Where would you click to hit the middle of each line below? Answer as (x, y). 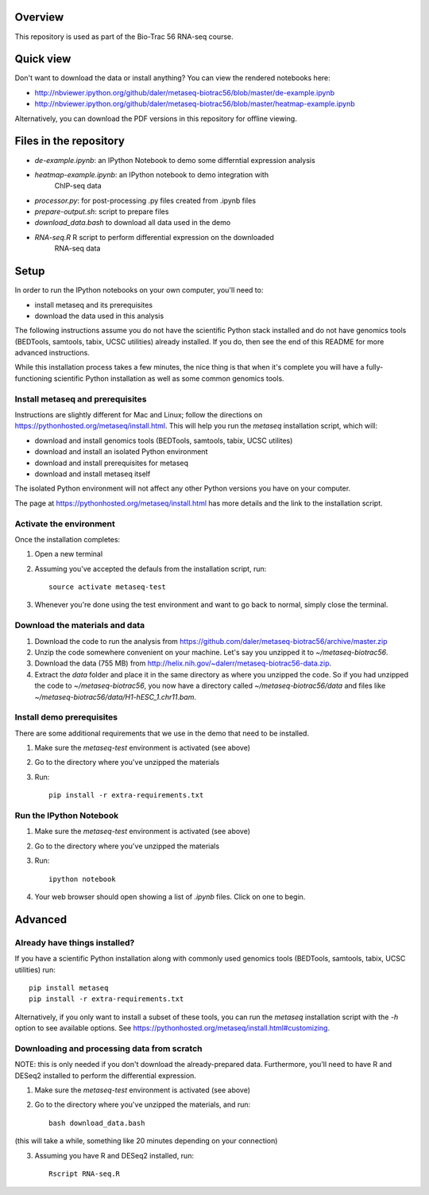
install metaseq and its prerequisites (94, 305)
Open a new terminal (69, 554)
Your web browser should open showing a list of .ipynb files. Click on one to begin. (170, 896)
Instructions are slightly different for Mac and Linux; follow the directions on (139, 415)
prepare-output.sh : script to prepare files (102, 211)
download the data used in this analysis (99, 316)
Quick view (43, 59)
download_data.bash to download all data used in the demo (133, 223)
